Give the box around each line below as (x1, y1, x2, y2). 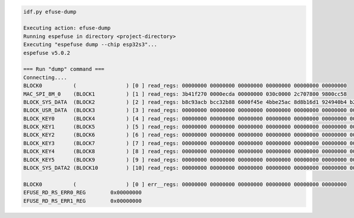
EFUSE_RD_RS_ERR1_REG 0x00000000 (23, 197, 142, 204)
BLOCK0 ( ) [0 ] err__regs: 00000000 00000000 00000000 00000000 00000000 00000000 (23, 181, 348, 187)
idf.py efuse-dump (23, 8, 77, 15)
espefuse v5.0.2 (23, 49, 71, 56)
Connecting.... (23, 74, 67, 81)
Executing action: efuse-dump (23, 25, 111, 32)
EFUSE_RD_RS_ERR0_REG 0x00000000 (23, 189, 142, 196)
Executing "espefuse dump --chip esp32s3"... (23, 41, 158, 48)
